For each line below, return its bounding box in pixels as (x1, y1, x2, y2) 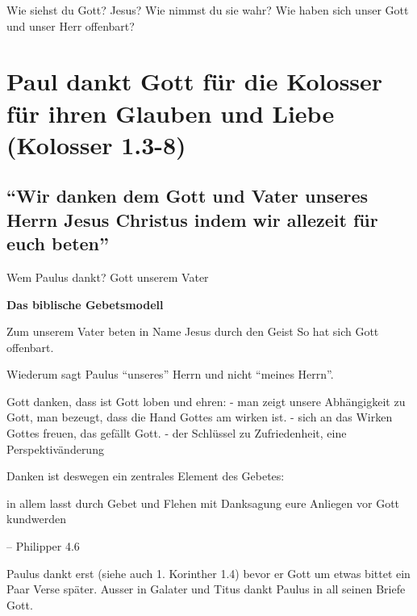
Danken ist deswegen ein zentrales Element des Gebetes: (6, 467, 285, 484)
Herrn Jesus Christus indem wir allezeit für (6, 207, 378, 232)
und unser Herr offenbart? (6, 17, 135, 34)
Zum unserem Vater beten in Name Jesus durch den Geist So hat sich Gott (6, 323, 379, 340)
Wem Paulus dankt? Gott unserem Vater (6, 268, 209, 285)
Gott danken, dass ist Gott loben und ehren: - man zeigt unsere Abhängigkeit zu (6, 392, 406, 409)
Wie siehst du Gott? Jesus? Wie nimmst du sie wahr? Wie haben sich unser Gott (6, 2, 409, 18)
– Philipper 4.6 (6, 538, 80, 555)
